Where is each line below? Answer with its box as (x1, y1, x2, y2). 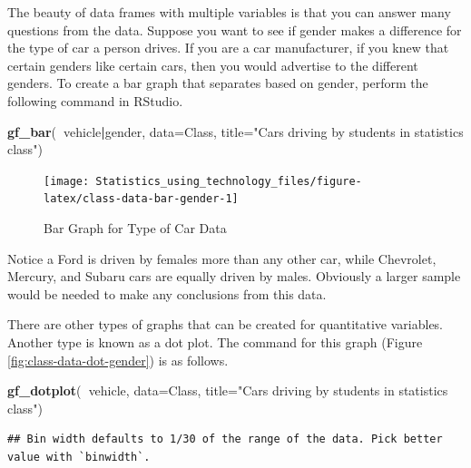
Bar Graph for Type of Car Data (44, 219, 227, 238)
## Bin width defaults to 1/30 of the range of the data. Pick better (7, 433, 443, 446)
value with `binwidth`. (7, 451, 151, 463)
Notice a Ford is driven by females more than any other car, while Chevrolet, (7, 249, 437, 268)
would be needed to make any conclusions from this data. (7, 284, 327, 303)
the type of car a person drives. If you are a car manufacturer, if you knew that (7, 38, 449, 57)
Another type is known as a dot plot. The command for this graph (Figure (7, 333, 423, 352)
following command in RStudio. (7, 91, 183, 110)
